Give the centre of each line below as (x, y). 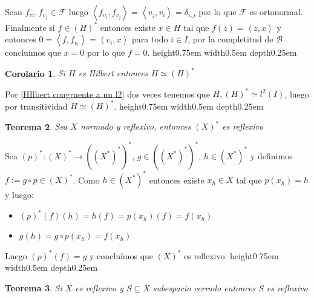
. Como (86, 180)
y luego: (19, 195)
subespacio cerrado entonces (204, 287)
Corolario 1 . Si (35, 73)
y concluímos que (121, 255)
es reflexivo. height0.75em (231, 255)
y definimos (271, 155)
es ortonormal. (276, 12)
